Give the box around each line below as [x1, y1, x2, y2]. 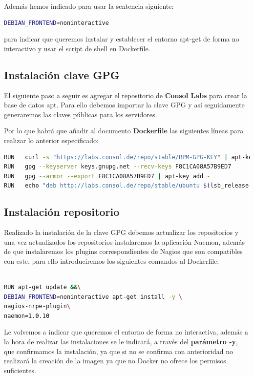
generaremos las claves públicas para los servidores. [4, 109, 157, 119]
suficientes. [4, 365, 36, 375]
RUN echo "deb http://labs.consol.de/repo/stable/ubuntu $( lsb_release [4, 182, 249, 189]
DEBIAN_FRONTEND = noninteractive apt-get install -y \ [4, 293, 183, 300]
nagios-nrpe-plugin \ [4, 303, 71, 310]
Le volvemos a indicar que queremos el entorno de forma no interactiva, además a [4, 327, 248, 337]
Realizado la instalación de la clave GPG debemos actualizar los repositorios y [4, 227, 239, 237]
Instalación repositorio [4, 204, 120, 219]
